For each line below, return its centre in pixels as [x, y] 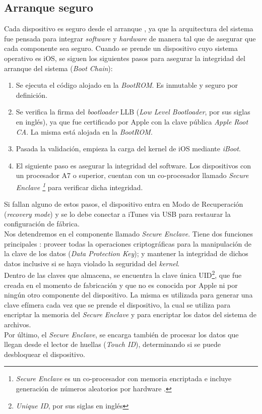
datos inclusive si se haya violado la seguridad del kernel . [92, 263]
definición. [32, 95]
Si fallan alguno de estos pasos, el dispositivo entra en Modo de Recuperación [124, 204]
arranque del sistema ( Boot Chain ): [58, 68]
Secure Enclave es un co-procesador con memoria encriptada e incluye [124, 378]
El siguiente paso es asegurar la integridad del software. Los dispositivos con [134, 165]
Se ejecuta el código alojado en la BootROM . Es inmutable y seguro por [127, 85]
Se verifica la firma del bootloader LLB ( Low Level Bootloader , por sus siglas [133, 112]
